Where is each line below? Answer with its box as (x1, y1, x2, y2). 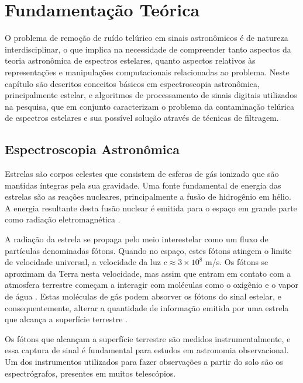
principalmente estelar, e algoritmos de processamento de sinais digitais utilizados (5, 89, 297, 101)
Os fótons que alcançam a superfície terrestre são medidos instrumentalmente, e (5, 332, 291, 344)
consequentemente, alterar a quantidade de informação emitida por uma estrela (5, 301, 289, 314)
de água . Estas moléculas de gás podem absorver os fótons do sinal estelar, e (5, 290, 281, 302)
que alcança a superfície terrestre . (5, 313, 128, 325)
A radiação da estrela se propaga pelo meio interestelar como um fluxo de (5, 233, 268, 245)
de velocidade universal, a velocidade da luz (5, 256, 161, 268)
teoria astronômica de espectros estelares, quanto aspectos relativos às (5, 54, 256, 67)
